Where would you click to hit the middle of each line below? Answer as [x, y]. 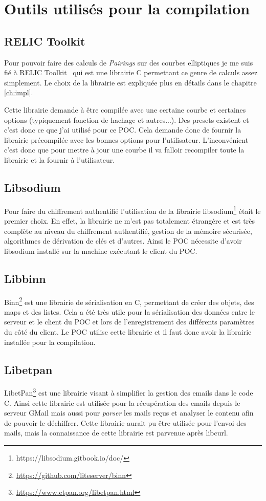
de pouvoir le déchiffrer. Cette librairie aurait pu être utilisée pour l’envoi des [125, 422]
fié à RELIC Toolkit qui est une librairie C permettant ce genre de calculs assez [131, 72]
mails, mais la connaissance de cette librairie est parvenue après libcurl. [116, 433]
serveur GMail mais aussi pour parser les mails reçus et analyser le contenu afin [129, 413]
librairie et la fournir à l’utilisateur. [60, 159]
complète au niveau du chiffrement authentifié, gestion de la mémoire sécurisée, [128, 231]
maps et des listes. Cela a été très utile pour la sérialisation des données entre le [129, 311]
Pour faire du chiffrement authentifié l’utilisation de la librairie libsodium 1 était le [132, 210]
